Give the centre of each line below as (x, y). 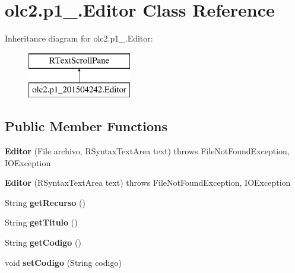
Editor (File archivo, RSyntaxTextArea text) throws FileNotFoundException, (147, 151)
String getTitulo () (41, 222)
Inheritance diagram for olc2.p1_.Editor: (79, 38)
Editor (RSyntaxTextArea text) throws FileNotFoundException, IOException (148, 182)
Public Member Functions (86, 126)
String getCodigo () (43, 242)
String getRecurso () (45, 202)
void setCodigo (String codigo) (63, 262)
